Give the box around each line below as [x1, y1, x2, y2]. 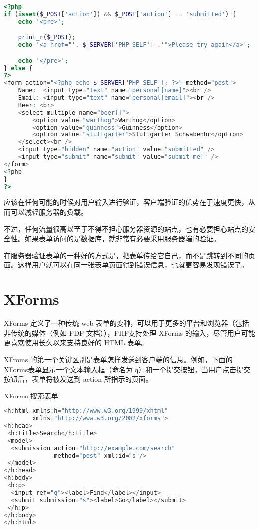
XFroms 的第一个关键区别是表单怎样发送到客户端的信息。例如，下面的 [4, 354, 233, 364]
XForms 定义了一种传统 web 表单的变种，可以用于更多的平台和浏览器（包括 [4, 318, 249, 328]
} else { [4, 64, 33, 72]
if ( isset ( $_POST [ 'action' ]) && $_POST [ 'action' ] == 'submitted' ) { [4, 10, 236, 18]
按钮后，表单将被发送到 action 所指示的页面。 [4, 374, 153, 384]
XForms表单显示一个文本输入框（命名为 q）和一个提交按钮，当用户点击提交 [4, 364, 251, 374]
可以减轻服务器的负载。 [10, 207, 88, 217]
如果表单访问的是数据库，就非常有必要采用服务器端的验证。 [24, 233, 220, 244]
